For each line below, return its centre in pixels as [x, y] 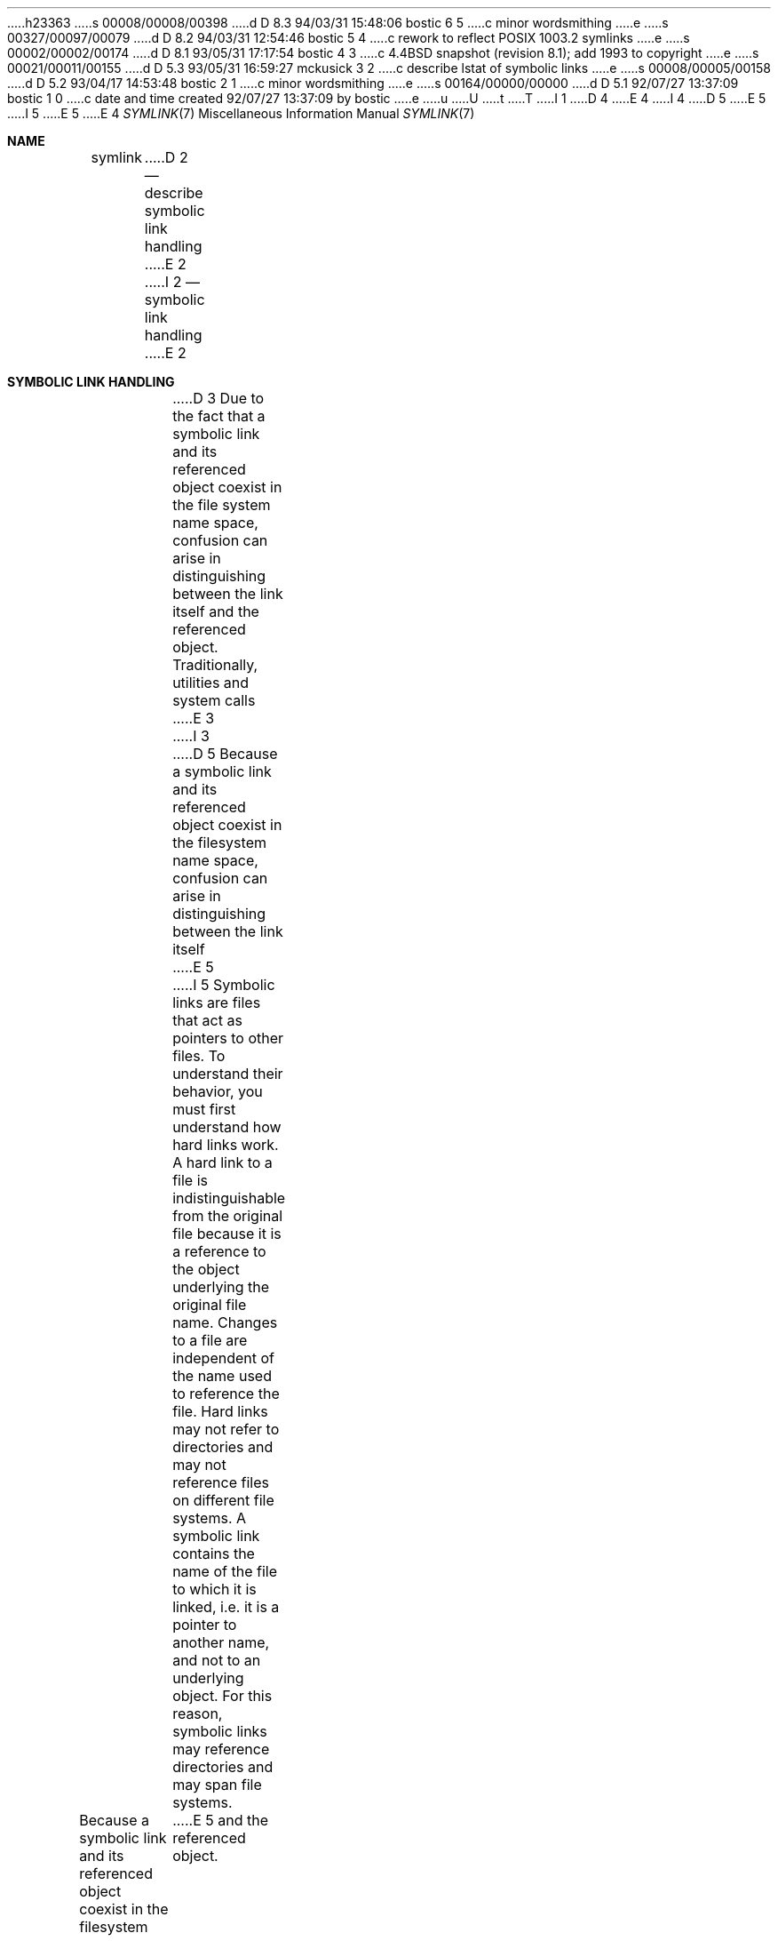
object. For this [222, 1696]
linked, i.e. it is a [226, 1607]
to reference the [226, 1394]
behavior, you [218, 1091]
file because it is [227, 1234]
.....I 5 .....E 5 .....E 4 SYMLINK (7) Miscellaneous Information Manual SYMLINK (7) [241, 113]
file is [190, 1180]
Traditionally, [215, 665]
